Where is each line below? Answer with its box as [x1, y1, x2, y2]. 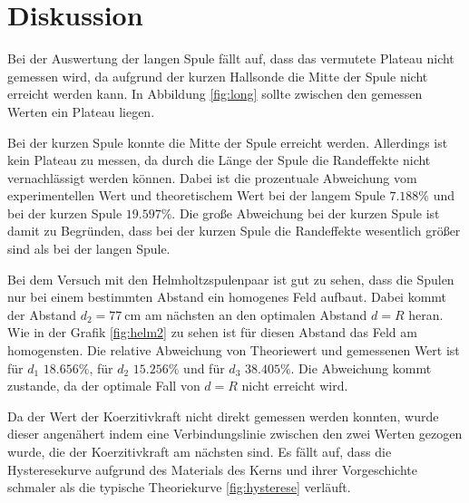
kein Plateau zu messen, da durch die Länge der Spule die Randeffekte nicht [7, 150, 431, 169]
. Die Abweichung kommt [290, 358, 432, 377]
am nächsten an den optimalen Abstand [144, 305, 367, 324]
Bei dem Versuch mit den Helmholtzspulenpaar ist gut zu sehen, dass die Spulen [7, 269, 454, 288]
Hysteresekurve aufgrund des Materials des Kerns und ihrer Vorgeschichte [7, 459, 417, 479]
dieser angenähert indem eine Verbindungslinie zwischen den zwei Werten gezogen [7, 424, 463, 443]
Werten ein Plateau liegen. [7, 102, 155, 121]
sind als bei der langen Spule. [7, 239, 171, 258]
